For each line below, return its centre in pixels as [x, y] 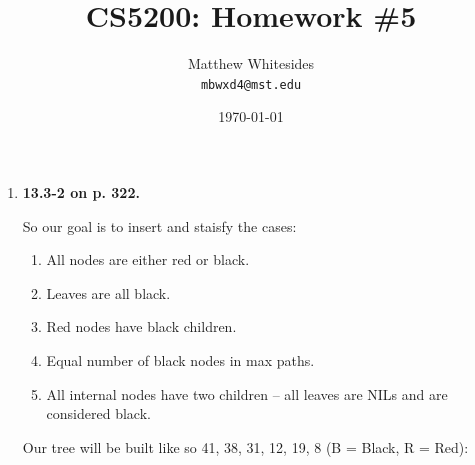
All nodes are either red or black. [148, 259]
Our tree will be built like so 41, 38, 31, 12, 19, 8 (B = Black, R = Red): [245, 446]
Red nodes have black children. [141, 326]
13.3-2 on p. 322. [81, 191]
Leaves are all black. [108, 292]
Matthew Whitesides [251, 63]
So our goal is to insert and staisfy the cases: [159, 225]
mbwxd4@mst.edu [251, 84]
